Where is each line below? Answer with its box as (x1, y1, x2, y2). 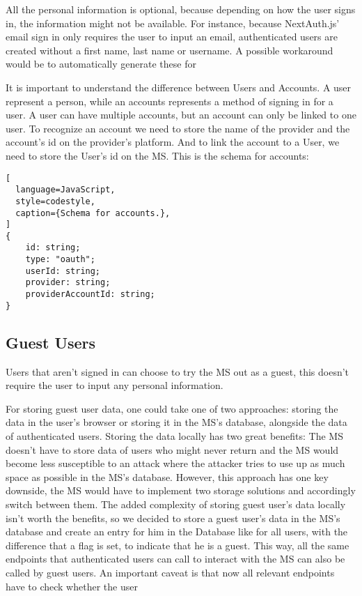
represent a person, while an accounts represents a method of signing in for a (6, 93, 333, 108)
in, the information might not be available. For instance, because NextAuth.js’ (6, 15, 340, 30)
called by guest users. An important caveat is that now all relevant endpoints (6, 565, 335, 579)
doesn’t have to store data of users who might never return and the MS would (6, 442, 339, 457)
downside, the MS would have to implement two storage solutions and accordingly (6, 483, 356, 498)
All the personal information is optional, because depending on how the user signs (6, 2, 356, 16)
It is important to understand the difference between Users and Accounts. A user (6, 79, 352, 94)
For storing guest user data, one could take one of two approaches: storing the (6, 401, 338, 415)
